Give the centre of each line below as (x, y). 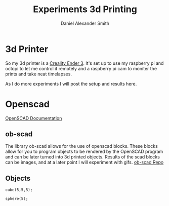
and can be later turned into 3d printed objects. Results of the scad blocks (83, 157)
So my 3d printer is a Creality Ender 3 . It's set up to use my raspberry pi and (85, 63)
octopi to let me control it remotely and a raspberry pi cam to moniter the (81, 68)
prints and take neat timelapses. (39, 74)
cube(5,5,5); (19, 190)
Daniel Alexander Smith (85, 23)
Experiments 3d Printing (85, 9)
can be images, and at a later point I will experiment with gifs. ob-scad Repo (85, 162)
